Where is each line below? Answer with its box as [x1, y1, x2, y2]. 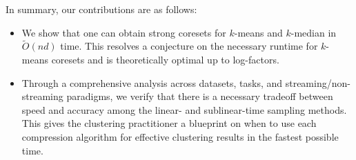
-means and [234, 25, 283, 39]
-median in [290, 25, 337, 39]
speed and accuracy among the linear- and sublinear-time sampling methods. [21, 102, 347, 117]
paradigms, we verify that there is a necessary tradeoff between [66, 89, 333, 103]
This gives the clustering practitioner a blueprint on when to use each [21, 116, 317, 130]
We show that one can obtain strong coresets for [21, 25, 226, 39]
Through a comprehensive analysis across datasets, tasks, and [21, 75, 283, 90]
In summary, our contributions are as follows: [6, 2, 197, 16]
